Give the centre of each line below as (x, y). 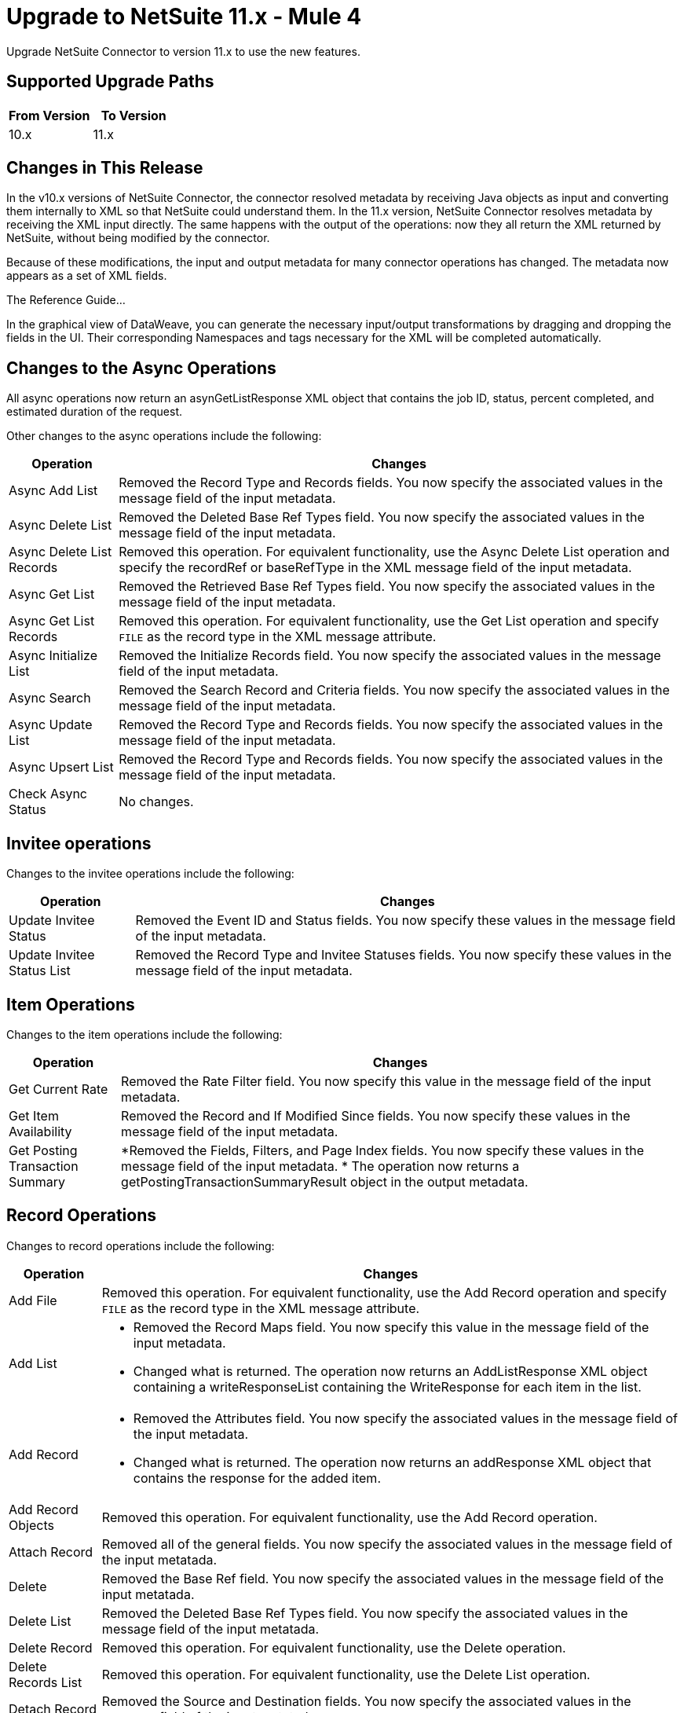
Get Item (34, 1115)
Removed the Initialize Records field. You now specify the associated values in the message (390, 656)
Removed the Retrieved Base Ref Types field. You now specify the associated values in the (387, 587)
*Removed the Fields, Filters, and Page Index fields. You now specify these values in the (383, 1150)
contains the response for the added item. (257, 1478)
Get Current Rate (59, 1089)
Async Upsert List (61, 767)
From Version (49, 115)
